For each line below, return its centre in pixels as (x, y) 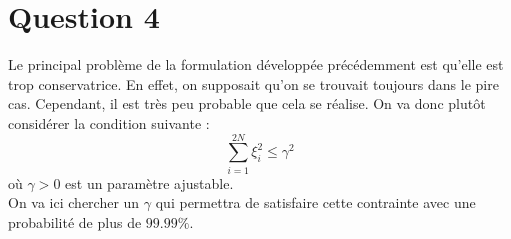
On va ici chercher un (74, 202)
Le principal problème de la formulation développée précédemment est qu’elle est (256, 64)
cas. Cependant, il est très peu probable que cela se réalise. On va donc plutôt (247, 103)
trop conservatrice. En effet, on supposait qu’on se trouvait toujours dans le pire (253, 83)
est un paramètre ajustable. (149, 182)
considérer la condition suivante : (109, 122)
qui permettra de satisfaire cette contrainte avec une (315, 202)
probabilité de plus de (75, 221)
